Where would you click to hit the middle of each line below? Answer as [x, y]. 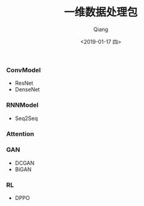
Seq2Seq [26, 118]
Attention [20, 134]
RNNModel [22, 105]
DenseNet [27, 89]
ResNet [24, 83]
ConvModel [23, 70]
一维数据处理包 [101, 12]
